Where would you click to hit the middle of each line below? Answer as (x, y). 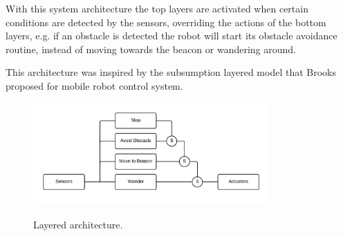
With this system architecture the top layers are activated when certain (157, 8)
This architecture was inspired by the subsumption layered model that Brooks (171, 72)
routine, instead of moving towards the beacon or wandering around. (151, 49)
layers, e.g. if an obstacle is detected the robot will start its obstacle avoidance (171, 36)
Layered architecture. (78, 224)
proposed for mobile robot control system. (94, 85)
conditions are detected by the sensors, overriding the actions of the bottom (166, 22)
